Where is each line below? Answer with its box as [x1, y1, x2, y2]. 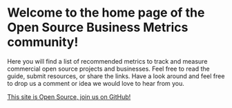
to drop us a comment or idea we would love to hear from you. [7, 79, 185, 87]
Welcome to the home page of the [7, 5, 205, 21]
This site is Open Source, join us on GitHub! [7, 92, 131, 101]
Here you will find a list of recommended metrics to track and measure [7, 57, 208, 65]
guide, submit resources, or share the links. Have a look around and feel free [7, 71, 225, 80]
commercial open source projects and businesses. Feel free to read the [7, 64, 210, 73]
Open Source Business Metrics [7, 19, 188, 35]
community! [7, 35, 79, 50]
